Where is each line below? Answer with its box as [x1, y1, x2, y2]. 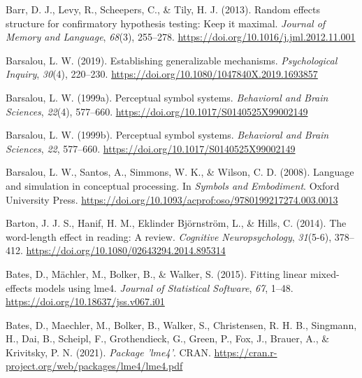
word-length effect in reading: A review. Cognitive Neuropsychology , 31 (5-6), [6, 229, 332, 244]
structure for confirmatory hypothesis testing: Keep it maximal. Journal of [6, 15, 326, 30]
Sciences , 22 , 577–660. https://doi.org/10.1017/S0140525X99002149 [6, 141, 296, 155]
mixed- [310, 266, 340, 281]
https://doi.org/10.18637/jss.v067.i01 [6, 294, 165, 309]
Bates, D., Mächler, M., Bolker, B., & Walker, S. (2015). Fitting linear [6, 266, 307, 281]
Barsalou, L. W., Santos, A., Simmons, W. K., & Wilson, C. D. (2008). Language [6, 164, 354, 179]
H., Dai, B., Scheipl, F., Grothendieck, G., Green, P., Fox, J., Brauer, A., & [6, 331, 330, 346]
